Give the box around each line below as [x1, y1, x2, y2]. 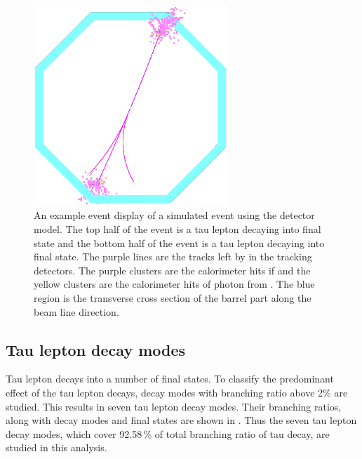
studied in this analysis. [6, 440, 107, 455]
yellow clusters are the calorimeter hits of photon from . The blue [34, 277, 315, 291]
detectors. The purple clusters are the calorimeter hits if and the [34, 262, 311, 277]
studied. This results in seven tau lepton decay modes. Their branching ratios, [6, 399, 342, 413]
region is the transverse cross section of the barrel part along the [34, 290, 311, 305]
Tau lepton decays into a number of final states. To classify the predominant [6, 371, 334, 386]
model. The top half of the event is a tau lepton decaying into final [34, 221, 321, 236]
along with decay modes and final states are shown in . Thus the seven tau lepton [6, 413, 357, 427]
